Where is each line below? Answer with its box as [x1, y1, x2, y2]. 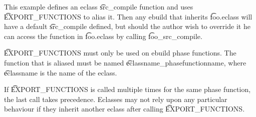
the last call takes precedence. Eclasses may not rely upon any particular [4, 93, 227, 104]
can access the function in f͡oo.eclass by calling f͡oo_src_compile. [4, 30, 202, 41]
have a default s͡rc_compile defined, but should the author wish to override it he [4, 21, 250, 31]
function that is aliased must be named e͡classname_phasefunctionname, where [4, 57, 246, 67]
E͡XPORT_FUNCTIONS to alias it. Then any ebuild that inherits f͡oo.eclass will [4, 11, 252, 21]
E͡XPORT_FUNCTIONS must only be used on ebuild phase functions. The [4, 47, 236, 58]
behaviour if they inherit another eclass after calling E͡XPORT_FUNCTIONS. [4, 103, 245, 114]
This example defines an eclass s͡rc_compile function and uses [4, 1, 193, 11]
